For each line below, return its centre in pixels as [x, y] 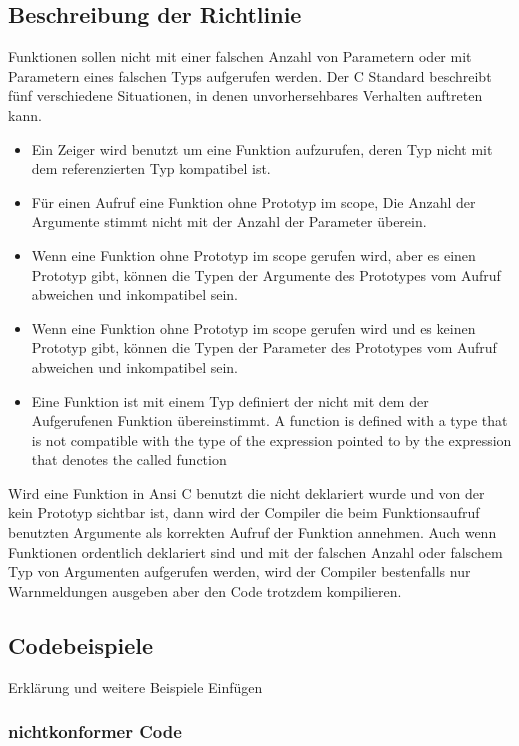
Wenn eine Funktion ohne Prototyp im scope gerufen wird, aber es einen [253, 254]
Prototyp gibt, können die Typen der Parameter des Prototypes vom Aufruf [264, 347]
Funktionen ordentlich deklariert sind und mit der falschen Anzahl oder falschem [255, 551]
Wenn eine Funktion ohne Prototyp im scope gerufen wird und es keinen [253, 327]
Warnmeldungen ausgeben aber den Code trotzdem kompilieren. [205, 590]
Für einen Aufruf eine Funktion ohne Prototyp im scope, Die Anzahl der [253, 201]
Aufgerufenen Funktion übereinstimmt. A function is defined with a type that [269, 420]
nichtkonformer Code [95, 731]
